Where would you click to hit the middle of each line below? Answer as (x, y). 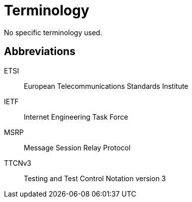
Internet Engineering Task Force (76, 117)
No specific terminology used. (53, 32)
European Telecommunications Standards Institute (106, 86)
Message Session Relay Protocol (77, 147)
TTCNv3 (18, 163)
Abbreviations (40, 52)
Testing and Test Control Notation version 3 (95, 178)
